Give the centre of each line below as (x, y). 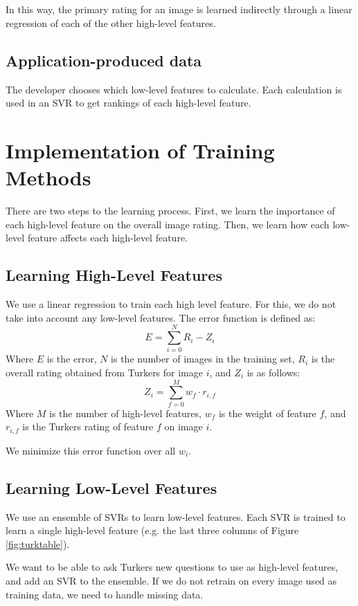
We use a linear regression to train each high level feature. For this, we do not (171, 304)
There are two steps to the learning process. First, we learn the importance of (170, 211)
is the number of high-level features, (125, 413)
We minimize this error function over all (91, 450)
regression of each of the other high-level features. (111, 22)
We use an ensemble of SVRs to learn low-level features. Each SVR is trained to (176, 516)
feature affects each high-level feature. (108, 238)
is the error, (72, 359)
